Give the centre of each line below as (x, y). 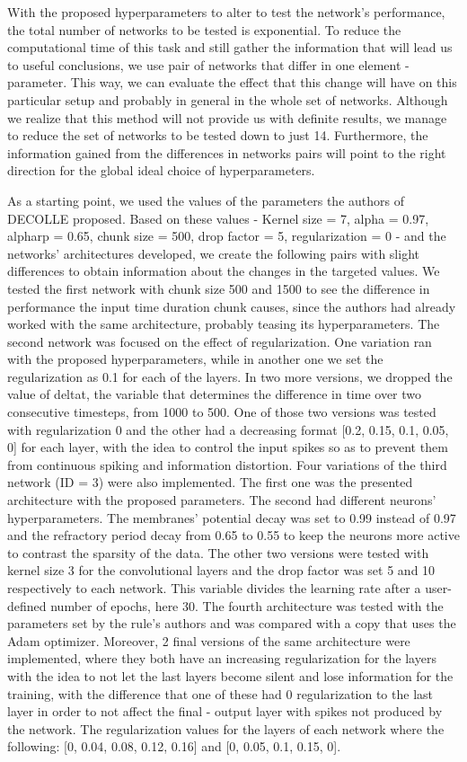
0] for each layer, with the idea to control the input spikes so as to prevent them (228, 447)
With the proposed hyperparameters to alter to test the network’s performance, (226, 12)
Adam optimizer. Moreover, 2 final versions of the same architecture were (209, 640)
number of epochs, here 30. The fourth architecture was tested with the (247, 605)
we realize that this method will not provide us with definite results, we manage (227, 117)
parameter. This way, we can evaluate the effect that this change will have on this (232, 82)
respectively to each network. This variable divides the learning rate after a (214, 588)
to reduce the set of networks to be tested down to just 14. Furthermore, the (218, 135)
